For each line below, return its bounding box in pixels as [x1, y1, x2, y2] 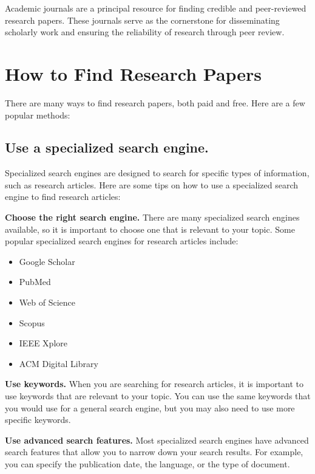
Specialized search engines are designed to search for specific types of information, [5, 167, 310, 179]
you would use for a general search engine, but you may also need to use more [5, 401, 295, 414]
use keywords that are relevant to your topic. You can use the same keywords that [5, 390, 311, 402]
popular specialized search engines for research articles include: [5, 235, 239, 247]
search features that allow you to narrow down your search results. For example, [5, 445, 303, 458]
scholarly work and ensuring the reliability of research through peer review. [5, 26, 285, 38]
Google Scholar [19, 255, 75, 267]
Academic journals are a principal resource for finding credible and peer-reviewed [5, 2, 307, 14]
